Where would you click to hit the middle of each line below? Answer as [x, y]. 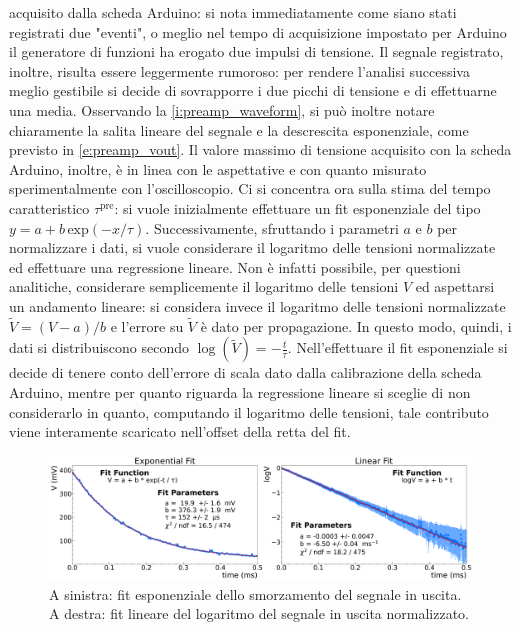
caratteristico [49, 207]
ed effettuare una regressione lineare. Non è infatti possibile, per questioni [235, 266]
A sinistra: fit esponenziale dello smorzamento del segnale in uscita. [255, 593]
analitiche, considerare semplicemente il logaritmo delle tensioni [204, 286]
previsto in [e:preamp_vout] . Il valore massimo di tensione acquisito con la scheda [260, 149]
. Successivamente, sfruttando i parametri [272, 227]
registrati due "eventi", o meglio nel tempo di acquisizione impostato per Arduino [258, 31]
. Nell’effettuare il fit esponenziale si [397, 347]
